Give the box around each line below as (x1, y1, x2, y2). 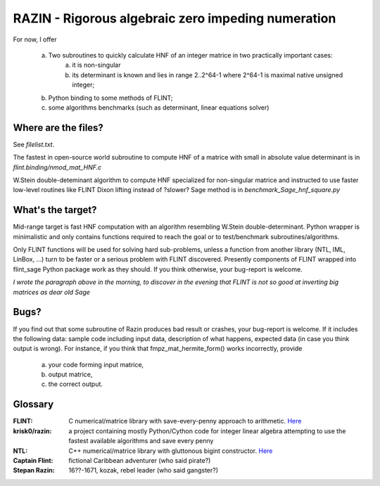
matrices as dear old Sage (13, 288, 91, 296)
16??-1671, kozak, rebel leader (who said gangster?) (68, 466, 218, 475)
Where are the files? (13, 122, 103, 134)
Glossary (13, 398, 54, 411)
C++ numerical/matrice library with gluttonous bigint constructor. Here (68, 447, 273, 455)
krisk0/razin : (13, 426, 52, 435)
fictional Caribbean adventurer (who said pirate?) (68, 456, 211, 464)
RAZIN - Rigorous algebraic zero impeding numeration (13, 11, 336, 26)
